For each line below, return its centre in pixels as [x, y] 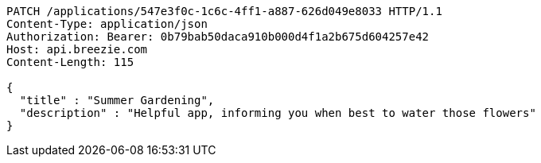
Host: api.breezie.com [77, 49]
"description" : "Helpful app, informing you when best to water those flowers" [278, 113]
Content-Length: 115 [70, 62]
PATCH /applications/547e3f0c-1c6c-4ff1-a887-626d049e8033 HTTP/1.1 [224, 11]
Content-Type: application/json [107, 24]
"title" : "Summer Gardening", [117, 100]
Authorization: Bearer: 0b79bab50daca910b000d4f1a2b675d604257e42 [218, 37]
